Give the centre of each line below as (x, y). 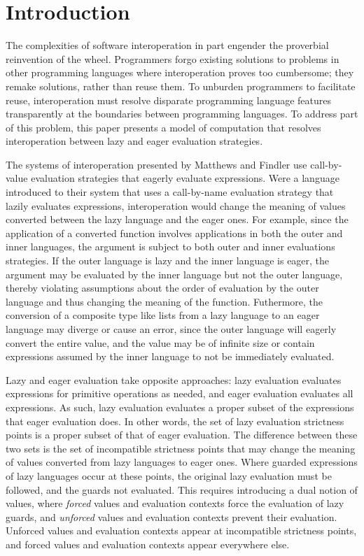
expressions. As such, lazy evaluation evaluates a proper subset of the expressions (180, 407)
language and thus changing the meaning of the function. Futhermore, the (164, 301)
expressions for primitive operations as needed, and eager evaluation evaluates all (180, 393)
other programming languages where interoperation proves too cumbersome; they (180, 72)
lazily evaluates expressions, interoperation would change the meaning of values (176, 205)
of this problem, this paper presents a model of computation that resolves (163, 127)
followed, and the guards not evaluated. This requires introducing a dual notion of (182, 489)
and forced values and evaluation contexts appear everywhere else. (148, 544)
